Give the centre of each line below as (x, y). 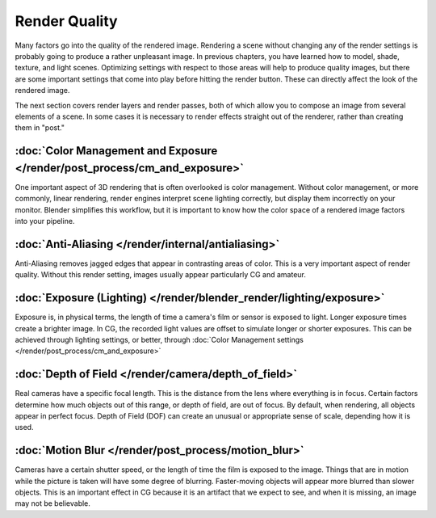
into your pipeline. (45, 221)
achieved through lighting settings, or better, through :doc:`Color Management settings (159, 339)
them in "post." (40, 128)
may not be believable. (52, 503)
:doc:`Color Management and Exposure (116, 151)
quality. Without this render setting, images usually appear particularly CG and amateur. (161, 275)
